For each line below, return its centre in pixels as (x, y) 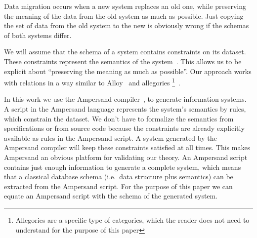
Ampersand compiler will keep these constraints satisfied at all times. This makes (127, 147)
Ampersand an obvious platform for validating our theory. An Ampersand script (126, 157)
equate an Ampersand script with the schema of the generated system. (111, 196)
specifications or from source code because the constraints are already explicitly (124, 128)
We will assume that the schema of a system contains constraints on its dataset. (125, 52)
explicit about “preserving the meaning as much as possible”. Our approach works (128, 71)
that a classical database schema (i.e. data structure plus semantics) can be (119, 177)
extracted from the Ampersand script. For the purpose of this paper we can (118, 186)
